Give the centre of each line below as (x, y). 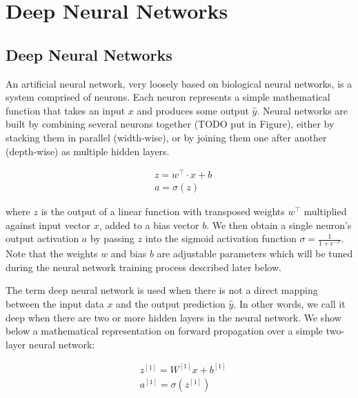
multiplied (325, 211)
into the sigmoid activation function (221, 238)
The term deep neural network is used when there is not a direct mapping (162, 290)
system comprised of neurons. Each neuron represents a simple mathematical (168, 97)
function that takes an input (66, 110)
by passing (112, 238)
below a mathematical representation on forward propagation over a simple (165, 331)
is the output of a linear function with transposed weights (163, 211)
